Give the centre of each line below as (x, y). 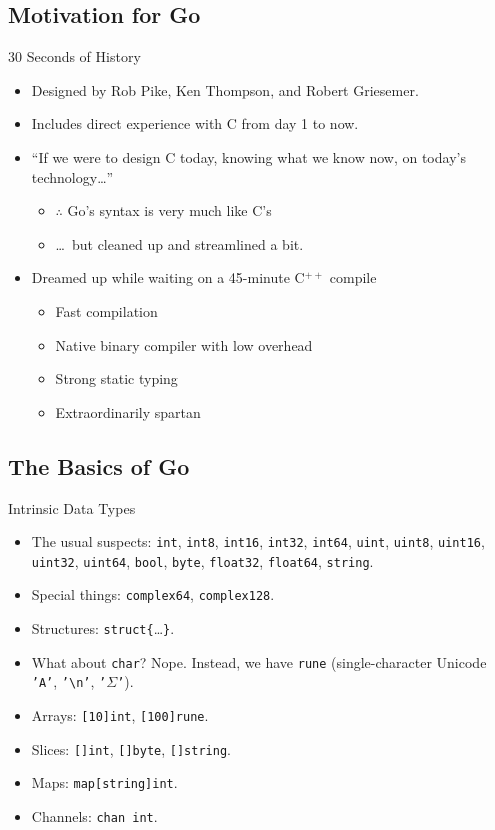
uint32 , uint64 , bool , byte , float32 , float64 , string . (202, 560)
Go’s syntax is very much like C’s (169, 210)
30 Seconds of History (74, 56)
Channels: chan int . (94, 816)
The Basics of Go (99, 465)
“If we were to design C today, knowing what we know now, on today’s (248, 156)
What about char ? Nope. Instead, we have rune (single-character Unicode (259, 661)
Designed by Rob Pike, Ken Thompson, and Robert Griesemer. (225, 89)
